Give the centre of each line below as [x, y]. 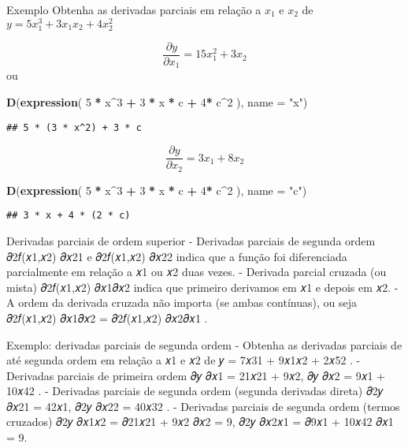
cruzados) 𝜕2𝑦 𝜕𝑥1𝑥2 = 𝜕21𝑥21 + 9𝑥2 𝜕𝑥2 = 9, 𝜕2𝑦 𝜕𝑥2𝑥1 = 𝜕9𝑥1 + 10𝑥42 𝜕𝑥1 [200, 422]
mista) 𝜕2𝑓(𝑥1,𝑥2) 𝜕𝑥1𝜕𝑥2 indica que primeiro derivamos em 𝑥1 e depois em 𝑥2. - [202, 287]
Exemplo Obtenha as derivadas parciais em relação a [134, 9]
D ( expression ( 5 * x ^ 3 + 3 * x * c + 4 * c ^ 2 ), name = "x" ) [157, 101]
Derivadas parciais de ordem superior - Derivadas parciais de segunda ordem [191, 240]
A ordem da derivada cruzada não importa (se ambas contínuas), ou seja [182, 302]
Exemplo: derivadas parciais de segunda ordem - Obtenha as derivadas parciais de [204, 344]
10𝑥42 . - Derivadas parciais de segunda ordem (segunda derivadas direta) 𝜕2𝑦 [195, 391]
